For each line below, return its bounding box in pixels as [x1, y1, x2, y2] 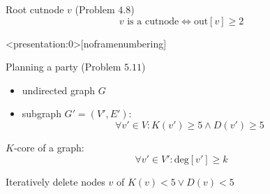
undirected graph [22, 82, 96, 97]
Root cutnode [6, 2, 64, 16]
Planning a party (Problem [6, 59, 121, 74]
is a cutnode [127, 16, 179, 27]
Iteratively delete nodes [6, 174, 105, 188]
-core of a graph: [13, 140, 84, 154]
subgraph [22, 106, 61, 121]
